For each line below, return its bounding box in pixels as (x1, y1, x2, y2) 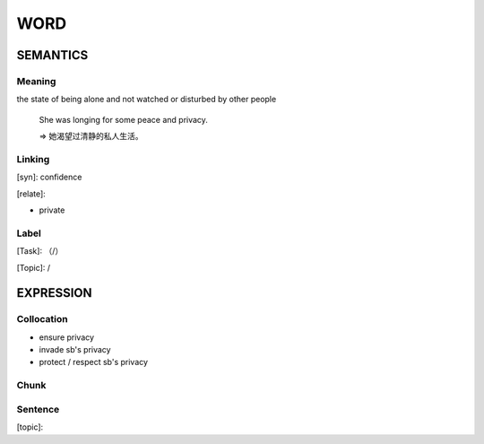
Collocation (16, 313, 68, 326)
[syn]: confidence (16, 171, 82, 183)
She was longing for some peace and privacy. (39, 114, 208, 125)
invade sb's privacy (39, 344, 111, 355)
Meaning (16, 74, 56, 87)
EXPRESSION (16, 285, 92, 300)
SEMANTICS (16, 48, 89, 63)
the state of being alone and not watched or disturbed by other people (16, 94, 277, 105)
